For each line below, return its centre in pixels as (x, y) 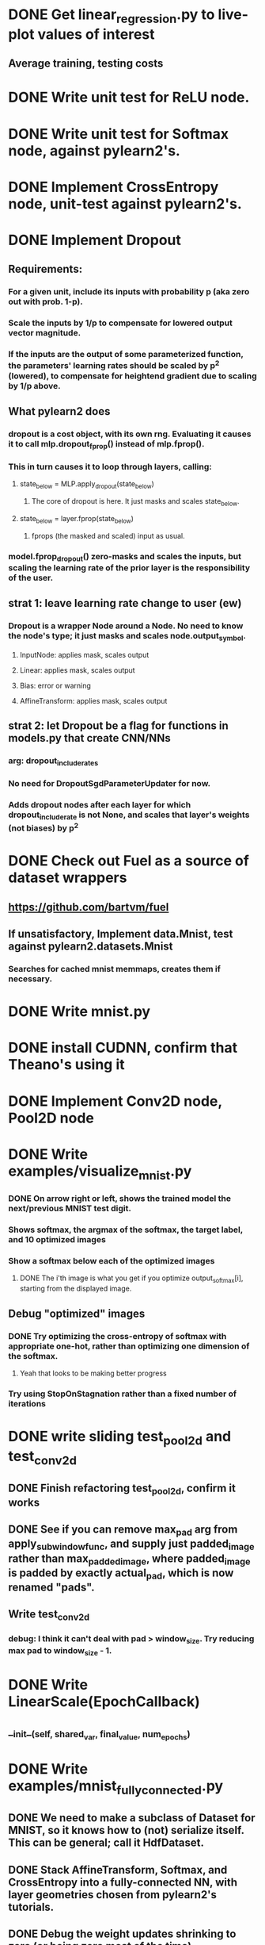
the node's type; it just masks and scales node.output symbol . (127, 637)
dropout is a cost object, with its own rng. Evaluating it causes (130, 434)
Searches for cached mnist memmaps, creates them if (115, 969)
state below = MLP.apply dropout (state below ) (87, 485)
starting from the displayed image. (76, 1289)
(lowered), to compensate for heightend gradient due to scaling (132, 376)
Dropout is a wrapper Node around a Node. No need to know (126, 626)
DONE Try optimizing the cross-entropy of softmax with (117, 1336)
